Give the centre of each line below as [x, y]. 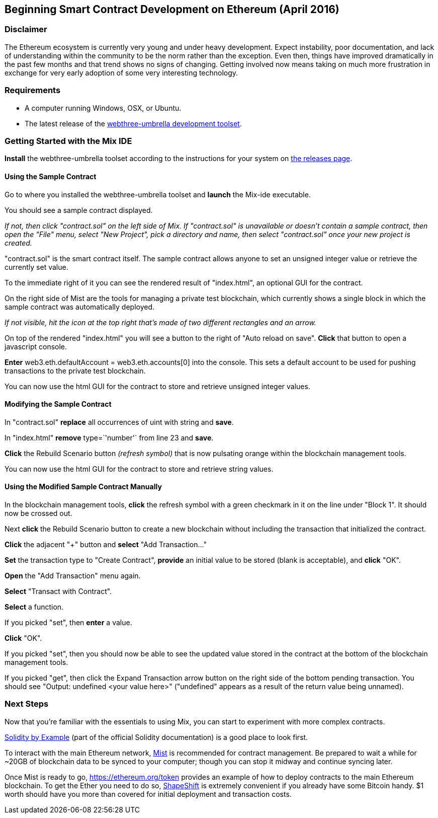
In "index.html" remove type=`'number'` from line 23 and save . [109, 437]
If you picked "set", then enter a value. [68, 622]
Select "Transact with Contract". [58, 591]
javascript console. [36, 346]
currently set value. [36, 267]
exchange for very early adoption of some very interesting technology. [121, 72]
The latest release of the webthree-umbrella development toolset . [133, 123]
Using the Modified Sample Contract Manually [83, 487]
